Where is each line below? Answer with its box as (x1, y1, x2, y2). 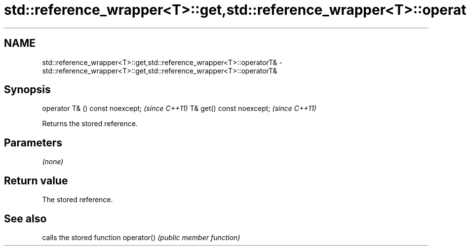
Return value (4, 174, 68, 187)
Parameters (4, 136, 62, 149)
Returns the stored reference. (42, 119, 138, 128)
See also (4, 212, 47, 225)
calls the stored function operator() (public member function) (42, 233, 240, 242)
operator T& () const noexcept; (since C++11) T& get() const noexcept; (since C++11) (42, 104, 316, 113)
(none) (42, 157, 64, 166)
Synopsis (4, 83, 51, 96)
